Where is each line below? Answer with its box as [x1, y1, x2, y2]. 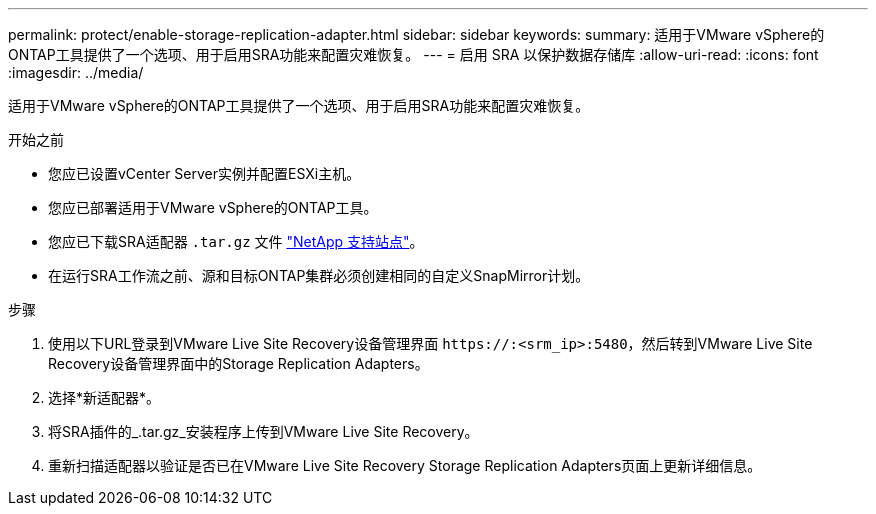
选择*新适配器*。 [48, 389, 161, 406]
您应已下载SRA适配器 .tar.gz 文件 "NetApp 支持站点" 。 [48, 233, 424, 250]
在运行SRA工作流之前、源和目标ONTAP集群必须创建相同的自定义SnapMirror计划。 [48, 267, 590, 284]
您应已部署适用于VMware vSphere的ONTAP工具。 [48, 199, 378, 216]
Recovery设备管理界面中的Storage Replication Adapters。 [48, 355, 429, 372]
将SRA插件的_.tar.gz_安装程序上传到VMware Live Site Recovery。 [48, 423, 479, 440]
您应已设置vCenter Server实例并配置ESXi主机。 [48, 165, 361, 182]
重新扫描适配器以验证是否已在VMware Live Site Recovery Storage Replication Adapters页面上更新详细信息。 [48, 457, 762, 474]
